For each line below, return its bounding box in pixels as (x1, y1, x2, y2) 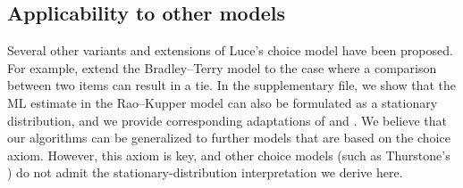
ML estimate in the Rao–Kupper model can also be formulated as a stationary (7, 93, 438, 111)
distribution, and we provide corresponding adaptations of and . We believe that (7, 110, 448, 129)
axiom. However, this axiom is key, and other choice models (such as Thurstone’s (7, 145, 450, 164)
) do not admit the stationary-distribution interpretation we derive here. (7, 163, 403, 182)
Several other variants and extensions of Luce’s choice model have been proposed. (7, 41, 453, 60)
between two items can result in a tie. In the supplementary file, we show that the (7, 76, 456, 94)
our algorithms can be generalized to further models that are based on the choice (7, 128, 450, 147)
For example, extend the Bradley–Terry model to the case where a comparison (7, 58, 437, 77)
